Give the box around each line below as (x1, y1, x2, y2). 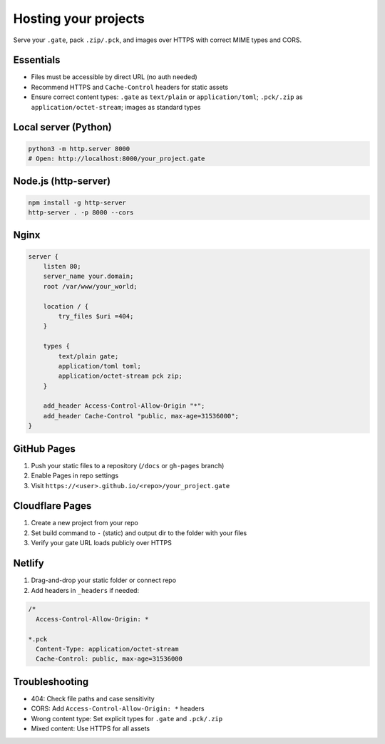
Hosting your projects (13, 11, 145, 26)
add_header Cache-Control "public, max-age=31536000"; (43, 412, 239, 420)
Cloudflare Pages (13, 500, 92, 512)
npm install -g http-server (28, 198, 126, 207)
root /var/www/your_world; (43, 282, 138, 290)
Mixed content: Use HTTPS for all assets (31, 724, 150, 733)
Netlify (13, 557, 44, 569)
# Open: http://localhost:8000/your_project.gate (28, 155, 205, 163)
